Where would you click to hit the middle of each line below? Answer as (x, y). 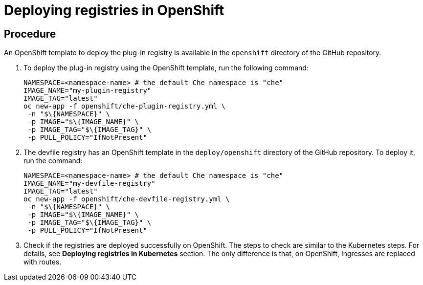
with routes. (43, 262)
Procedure (30, 34)
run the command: (53, 161)
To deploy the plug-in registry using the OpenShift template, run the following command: (166, 68)
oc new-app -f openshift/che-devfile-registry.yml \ (127, 199)
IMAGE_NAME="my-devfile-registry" (89, 184)
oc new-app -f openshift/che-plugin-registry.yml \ (125, 106)
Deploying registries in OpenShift (114, 10)
